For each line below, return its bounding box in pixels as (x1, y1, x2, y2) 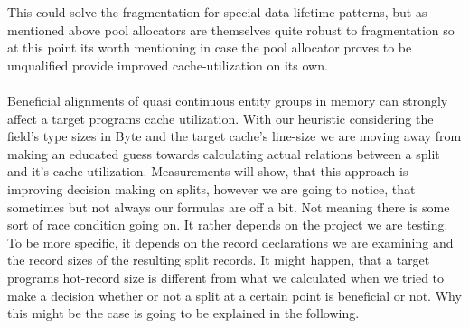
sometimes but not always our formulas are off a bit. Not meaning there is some (7, 197, 450, 216)
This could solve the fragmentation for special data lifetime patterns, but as (7, 3, 427, 21)
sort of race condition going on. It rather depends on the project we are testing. (7, 215, 448, 234)
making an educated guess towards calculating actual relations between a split (7, 144, 440, 163)
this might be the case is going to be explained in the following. (7, 304, 360, 323)
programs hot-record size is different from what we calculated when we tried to (7, 267, 445, 286)
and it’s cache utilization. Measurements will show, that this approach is (7, 162, 408, 181)
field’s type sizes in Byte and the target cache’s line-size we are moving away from (7, 127, 462, 145)
